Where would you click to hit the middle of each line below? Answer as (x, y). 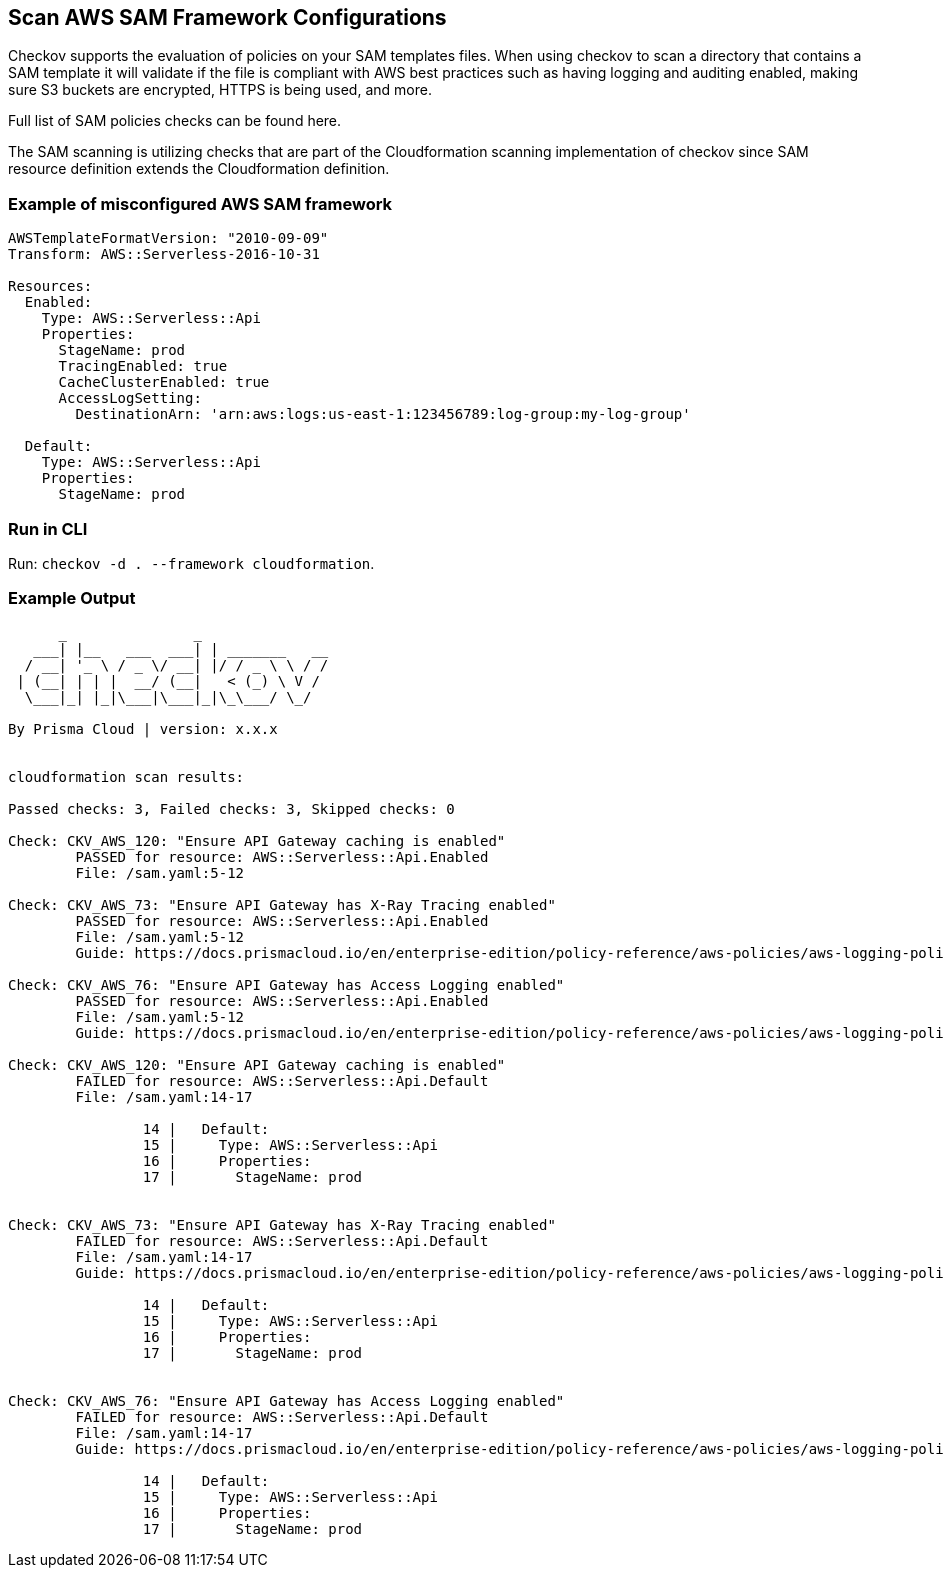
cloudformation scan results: (126, 776)
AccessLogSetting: (130, 398)
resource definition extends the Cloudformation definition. (199, 169)
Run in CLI (48, 528)
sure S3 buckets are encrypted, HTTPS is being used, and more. (220, 90)
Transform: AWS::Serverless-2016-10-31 (164, 254)
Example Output (72, 598)
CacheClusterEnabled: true (164, 382)
